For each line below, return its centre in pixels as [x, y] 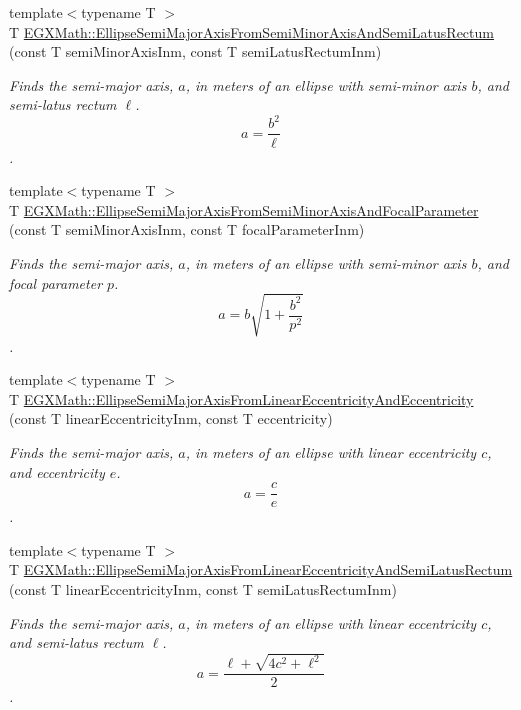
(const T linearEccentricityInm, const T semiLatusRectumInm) [203, 589]
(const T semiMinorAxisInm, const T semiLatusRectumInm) [195, 51]
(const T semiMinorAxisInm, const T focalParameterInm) [187, 229]
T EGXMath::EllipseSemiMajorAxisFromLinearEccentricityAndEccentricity [241, 398]
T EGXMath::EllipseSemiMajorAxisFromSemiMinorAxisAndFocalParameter [244, 209]
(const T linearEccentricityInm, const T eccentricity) [171, 418]
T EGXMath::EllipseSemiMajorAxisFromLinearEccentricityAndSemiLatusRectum [261, 569]
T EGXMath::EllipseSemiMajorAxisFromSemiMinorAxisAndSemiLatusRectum [251, 31]
